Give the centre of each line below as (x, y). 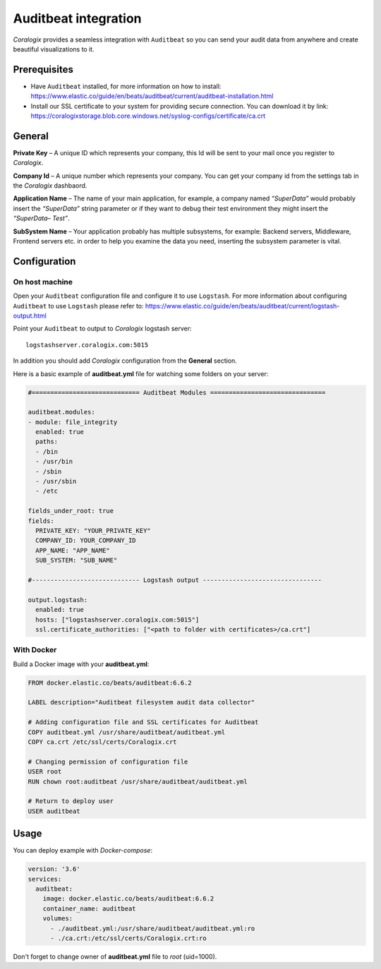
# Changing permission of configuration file (108, 762)
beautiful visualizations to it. (54, 49)
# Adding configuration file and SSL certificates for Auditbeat (143, 722)
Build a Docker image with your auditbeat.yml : (81, 664)
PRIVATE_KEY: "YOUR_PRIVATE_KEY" (93, 530)
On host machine (43, 282)
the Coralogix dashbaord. (50, 186)
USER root (45, 772)
